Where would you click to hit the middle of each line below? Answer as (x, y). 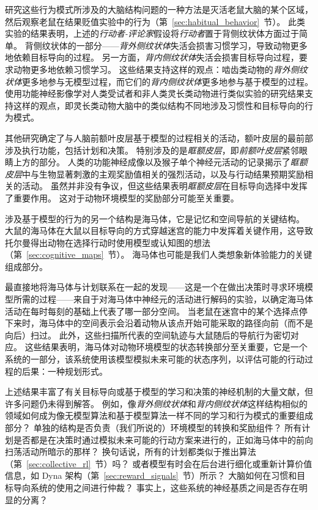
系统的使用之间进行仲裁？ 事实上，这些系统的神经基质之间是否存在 (165, 487)
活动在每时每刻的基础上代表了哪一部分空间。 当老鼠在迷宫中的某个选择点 (152, 311)
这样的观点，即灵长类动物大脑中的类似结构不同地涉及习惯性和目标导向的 (159, 105)
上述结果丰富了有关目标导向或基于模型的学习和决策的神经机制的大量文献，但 (159, 392)
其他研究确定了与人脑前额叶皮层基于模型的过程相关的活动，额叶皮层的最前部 (159, 137)
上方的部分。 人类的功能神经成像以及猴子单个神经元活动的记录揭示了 (152, 162)
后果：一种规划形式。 (65, 371)
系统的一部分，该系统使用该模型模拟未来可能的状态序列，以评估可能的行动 (155, 359)
